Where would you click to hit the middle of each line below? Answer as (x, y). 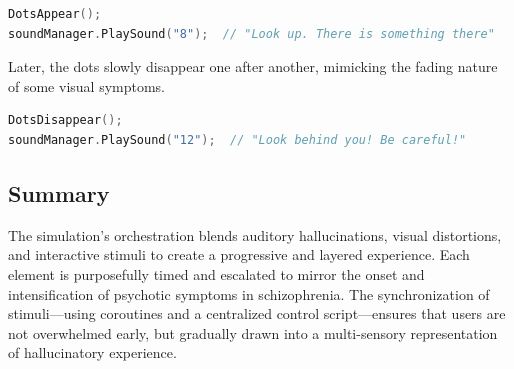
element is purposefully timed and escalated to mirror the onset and (216, 273)
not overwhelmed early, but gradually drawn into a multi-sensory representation (253, 332)
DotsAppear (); (55, 14)
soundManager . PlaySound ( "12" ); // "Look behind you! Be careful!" (237, 139)
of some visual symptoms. (87, 85)
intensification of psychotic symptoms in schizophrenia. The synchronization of (249, 293)
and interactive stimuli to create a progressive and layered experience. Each (239, 254)
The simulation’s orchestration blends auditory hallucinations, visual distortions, (255, 234)
